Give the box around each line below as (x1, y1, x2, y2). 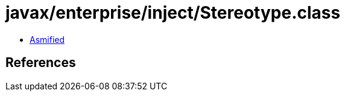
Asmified (30, 34, 65, 45)
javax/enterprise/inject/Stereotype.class (5, 2, 341, 23)
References (5, 55, 76, 71)
